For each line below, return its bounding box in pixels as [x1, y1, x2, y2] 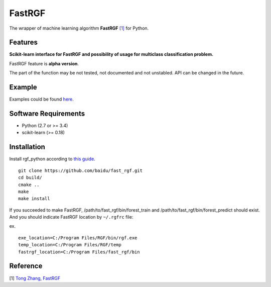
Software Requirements [9, 109, 85, 118]
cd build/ [18, 175, 42, 180]
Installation [9, 143, 45, 151]
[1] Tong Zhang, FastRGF [9, 275, 61, 281]
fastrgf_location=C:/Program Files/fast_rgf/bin [18, 249, 140, 255]
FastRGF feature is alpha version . [9, 60, 79, 66]
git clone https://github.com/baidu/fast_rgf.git [18, 167, 143, 173]
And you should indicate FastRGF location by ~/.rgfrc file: [9, 214, 133, 220]
